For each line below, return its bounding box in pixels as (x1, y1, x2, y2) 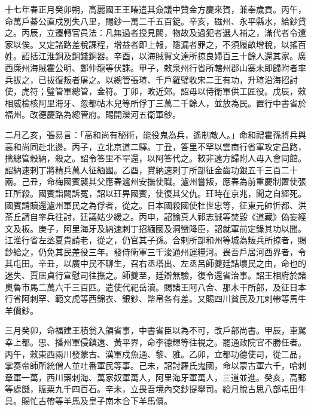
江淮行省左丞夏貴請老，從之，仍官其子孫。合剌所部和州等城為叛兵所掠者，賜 (5, 234, 306, 246)
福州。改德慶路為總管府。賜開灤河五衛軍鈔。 (5, 108, 181, 121)
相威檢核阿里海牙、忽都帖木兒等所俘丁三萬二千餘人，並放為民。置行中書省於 (5, 96, 306, 109)
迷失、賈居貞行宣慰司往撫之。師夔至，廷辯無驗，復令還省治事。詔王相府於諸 (5, 269, 306, 282)
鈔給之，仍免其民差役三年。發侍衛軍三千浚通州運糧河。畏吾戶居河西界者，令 (5, 245, 306, 258)
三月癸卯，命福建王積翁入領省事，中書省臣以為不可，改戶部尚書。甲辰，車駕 (5, 324, 306, 336)
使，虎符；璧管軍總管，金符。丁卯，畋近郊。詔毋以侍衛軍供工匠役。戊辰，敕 (5, 85, 306, 97)
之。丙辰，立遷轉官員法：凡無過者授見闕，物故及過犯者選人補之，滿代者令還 (5, 26, 306, 39)
